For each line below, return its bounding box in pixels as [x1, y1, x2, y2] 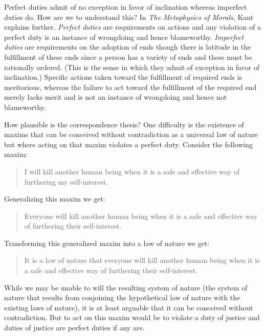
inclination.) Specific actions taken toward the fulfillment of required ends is [4, 72, 242, 82]
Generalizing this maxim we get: [4, 193, 105, 204]
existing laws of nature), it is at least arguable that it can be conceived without [4, 302, 253, 312]
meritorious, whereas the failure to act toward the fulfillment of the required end [4, 81, 257, 92]
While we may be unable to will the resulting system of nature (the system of [4, 282, 248, 293]
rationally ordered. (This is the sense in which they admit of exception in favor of [4, 61, 260, 72]
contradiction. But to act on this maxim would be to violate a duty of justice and [4, 312, 260, 323]
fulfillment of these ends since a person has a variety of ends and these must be [4, 51, 252, 62]
